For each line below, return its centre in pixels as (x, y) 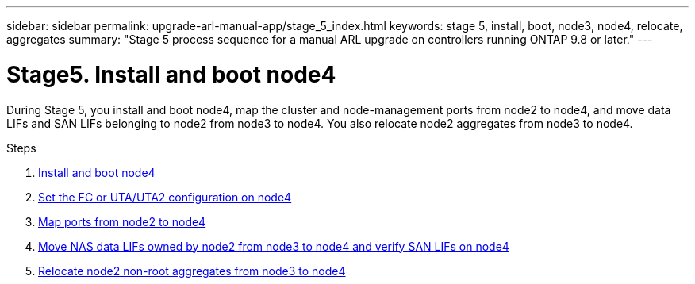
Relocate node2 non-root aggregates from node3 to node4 (192, 271)
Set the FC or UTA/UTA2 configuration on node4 (165, 197)
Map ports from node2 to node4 (122, 221)
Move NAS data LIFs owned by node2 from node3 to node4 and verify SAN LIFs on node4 (274, 246)
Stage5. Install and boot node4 (171, 74)
